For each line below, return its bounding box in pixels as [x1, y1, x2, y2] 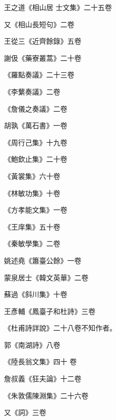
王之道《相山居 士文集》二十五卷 [4, 2, 112, 12]
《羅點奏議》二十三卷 [4, 69, 74, 80]
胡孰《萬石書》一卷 [4, 120, 67, 131]
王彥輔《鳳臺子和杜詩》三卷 [4, 305, 95, 316]
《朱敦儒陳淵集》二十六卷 [4, 390, 88, 400]
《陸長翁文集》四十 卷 [4, 356, 77, 367]
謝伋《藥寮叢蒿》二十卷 [4, 52, 81, 63]
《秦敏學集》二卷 [4, 238, 60, 249]
